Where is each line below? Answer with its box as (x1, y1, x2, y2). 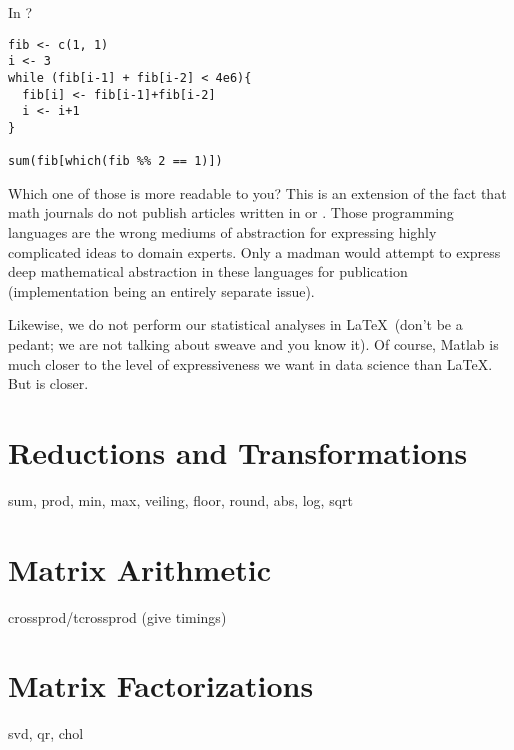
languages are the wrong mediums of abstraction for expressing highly (8, 222, 437, 243)
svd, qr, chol (8, 723, 84, 744)
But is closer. (8, 373, 89, 394)
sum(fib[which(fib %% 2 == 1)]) (8, 154, 223, 169)
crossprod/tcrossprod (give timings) (8, 606, 227, 627)
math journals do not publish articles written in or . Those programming (8, 202, 454, 223)
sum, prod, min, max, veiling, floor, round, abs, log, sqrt (8, 489, 354, 510)
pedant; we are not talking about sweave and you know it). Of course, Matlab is (8, 334, 499, 354)
